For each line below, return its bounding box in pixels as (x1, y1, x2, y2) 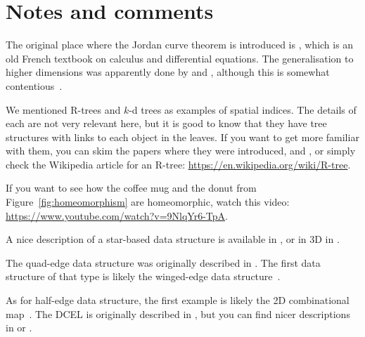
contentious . (6, 78, 63, 93)
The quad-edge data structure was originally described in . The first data (6, 255, 321, 270)
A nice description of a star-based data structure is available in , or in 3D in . (6, 232, 340, 246)
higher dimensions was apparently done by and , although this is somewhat (6, 65, 330, 79)
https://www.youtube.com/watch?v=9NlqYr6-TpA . (6, 208, 228, 223)
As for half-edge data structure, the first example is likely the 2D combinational (6, 293, 350, 308)
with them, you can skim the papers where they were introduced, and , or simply (6, 143, 356, 158)
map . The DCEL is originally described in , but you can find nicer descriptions (6, 306, 350, 321)
